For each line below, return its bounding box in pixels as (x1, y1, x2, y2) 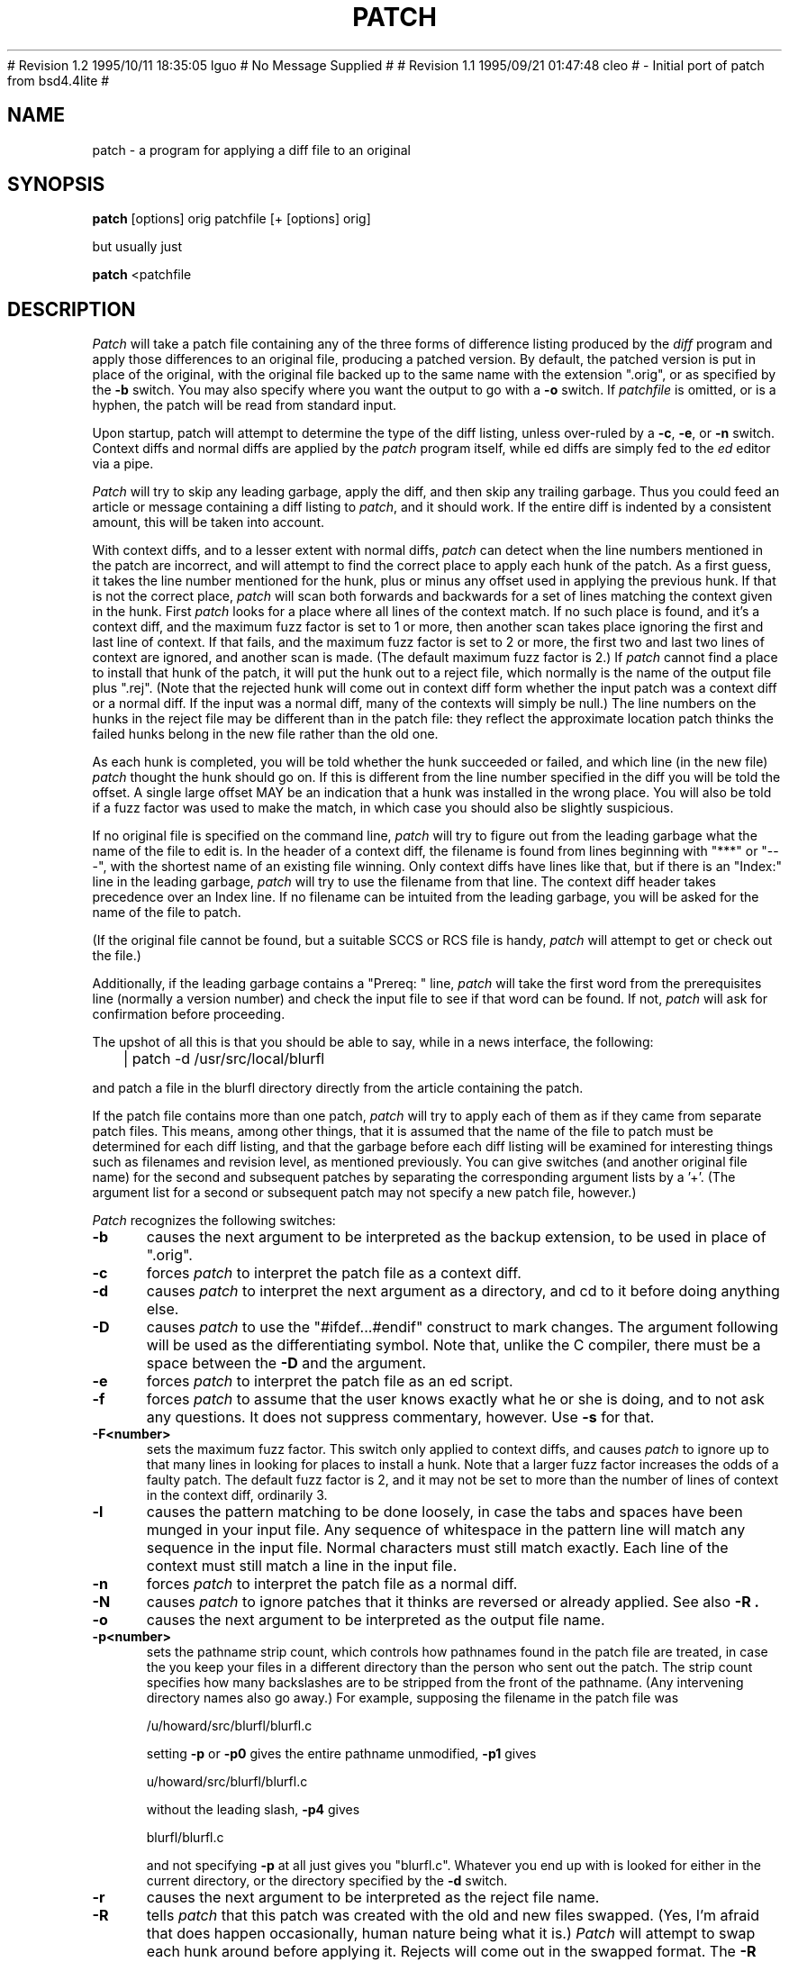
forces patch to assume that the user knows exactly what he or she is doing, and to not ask (146, 1390, 765, 1409)
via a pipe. (92, 456, 154, 472)
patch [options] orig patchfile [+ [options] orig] (92, 211, 371, 227)
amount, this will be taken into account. (92, 514, 325, 531)
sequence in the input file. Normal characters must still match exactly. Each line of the (146, 1539, 729, 1558)
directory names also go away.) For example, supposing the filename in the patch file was (146, 1690, 679, 1706)
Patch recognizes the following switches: (92, 1213, 336, 1229)
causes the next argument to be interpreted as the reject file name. (146, 1888, 600, 1907)
